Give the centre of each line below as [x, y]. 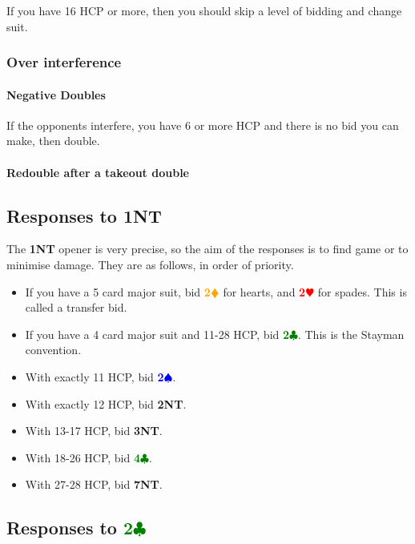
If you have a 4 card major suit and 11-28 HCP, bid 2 [157, 334]
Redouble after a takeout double [98, 172]
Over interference [64, 62]
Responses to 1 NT [84, 215]
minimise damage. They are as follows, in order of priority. [150, 264]
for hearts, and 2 [264, 291]
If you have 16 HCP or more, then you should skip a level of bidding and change [204, 10]
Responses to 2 [70, 528]
